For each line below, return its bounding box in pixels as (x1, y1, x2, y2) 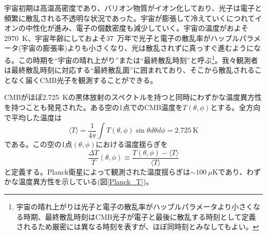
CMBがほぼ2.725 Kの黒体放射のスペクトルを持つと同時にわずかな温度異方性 (4, 92, 262, 102)
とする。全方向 (210, 102, 261, 112)
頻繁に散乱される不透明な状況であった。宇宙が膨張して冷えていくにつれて (4, 12, 255, 23)
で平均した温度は (4, 112, 62, 122)
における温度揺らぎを (96, 139, 168, 149)
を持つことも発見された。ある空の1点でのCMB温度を (4, 102, 183, 112)
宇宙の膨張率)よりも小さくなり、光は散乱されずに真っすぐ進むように (21, 42, 254, 53)
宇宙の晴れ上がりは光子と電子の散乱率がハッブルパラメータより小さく (16, 201, 254, 212)
